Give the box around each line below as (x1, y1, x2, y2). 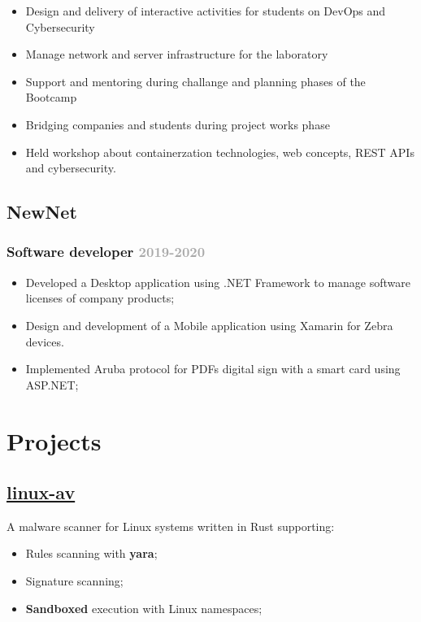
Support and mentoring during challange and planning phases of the (25, 72, 366, 89)
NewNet (7, 199, 77, 224)
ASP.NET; (25, 376, 79, 393)
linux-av (7, 480, 76, 505)
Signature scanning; (25, 572, 124, 589)
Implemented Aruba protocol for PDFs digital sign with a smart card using (25, 360, 401, 377)
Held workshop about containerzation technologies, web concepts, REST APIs (25, 143, 414, 160)
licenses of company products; (25, 289, 175, 307)
